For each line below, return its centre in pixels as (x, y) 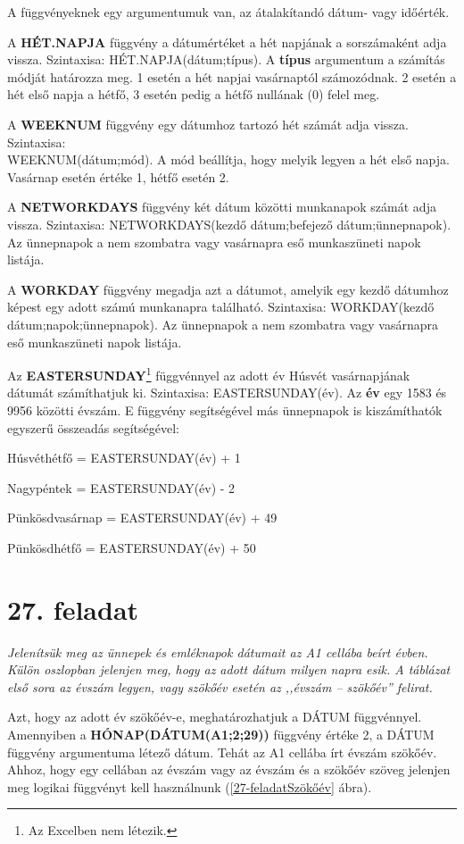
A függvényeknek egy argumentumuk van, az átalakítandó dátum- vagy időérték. (228, 12)
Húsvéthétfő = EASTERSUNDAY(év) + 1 (124, 458)
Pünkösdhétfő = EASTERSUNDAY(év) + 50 (132, 547)
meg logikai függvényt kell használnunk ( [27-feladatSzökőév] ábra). (190, 786)
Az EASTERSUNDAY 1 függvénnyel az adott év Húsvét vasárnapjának (209, 374)
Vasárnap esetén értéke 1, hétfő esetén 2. (118, 176)
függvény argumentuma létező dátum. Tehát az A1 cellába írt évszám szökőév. (222, 752)
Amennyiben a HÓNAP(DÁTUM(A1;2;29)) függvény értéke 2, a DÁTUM (221, 734)
